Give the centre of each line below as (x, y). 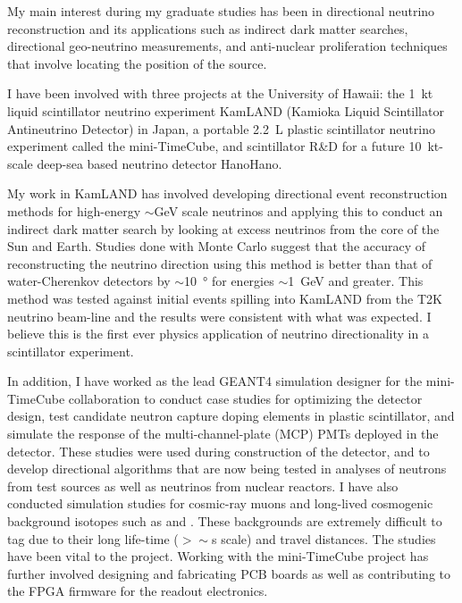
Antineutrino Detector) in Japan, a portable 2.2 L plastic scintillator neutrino (221, 128)
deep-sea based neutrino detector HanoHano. (160, 163)
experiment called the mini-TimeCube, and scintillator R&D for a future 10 (214, 146)
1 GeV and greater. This (356, 281)
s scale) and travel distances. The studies (324, 538)
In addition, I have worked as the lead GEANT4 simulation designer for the (215, 381)
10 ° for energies (229, 281)
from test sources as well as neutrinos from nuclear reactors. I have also (203, 486)
